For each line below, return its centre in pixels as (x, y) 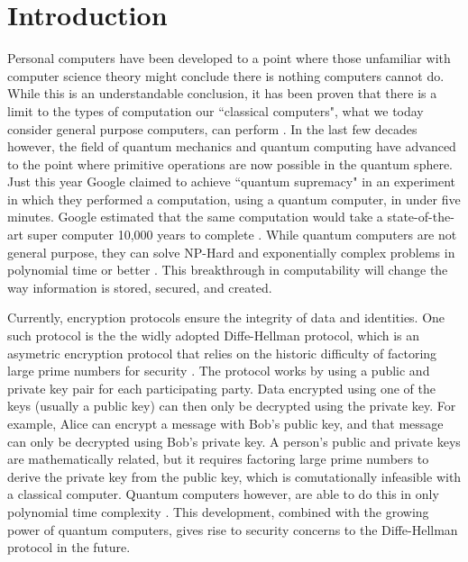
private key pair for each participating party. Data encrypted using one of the (221, 388)
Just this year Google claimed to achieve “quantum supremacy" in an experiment (232, 181)
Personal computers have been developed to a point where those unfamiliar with (229, 58)
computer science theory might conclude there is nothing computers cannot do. (226, 75)
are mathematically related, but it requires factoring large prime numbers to (218, 459)
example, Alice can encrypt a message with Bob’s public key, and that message (225, 423)
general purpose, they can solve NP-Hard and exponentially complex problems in (231, 252)
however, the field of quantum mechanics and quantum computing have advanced (232, 146)
